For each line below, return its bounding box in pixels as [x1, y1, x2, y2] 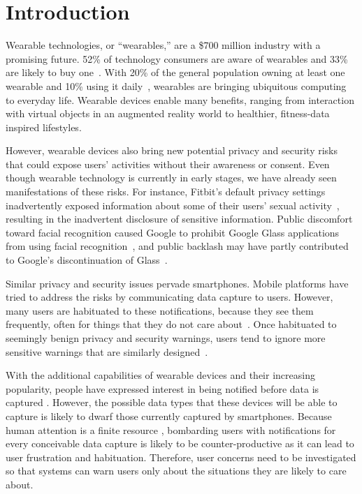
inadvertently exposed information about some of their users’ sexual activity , [6, 197, 340, 212]
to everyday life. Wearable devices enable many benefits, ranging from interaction [6, 92, 354, 107]
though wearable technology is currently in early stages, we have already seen [6, 170, 337, 185]
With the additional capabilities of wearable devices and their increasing [6, 368, 315, 382]
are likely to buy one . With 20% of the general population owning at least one [6, 65, 345, 80]
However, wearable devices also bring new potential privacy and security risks [6, 143, 338, 158]
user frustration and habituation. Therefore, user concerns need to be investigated [6, 449, 356, 464]
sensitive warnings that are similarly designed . [6, 344, 208, 359]
